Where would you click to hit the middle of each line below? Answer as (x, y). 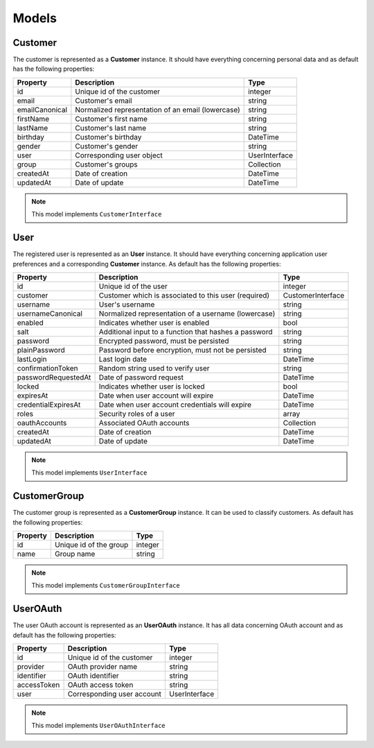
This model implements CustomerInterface (97, 214)
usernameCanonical (50, 314)
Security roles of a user (137, 414)
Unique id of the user (133, 286)
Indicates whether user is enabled (154, 323)
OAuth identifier (93, 676)
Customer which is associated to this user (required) (184, 295)
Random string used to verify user (154, 368)
